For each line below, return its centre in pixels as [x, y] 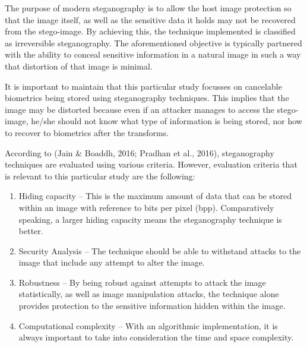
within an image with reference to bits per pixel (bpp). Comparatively [146, 207]
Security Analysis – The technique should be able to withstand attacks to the [160, 250]
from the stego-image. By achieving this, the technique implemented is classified [150, 31]
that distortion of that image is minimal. [79, 66]
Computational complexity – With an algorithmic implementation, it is [148, 325]
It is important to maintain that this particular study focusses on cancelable [143, 86]
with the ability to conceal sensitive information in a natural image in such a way [153, 54]
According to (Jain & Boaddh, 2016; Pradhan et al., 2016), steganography [140, 152]
